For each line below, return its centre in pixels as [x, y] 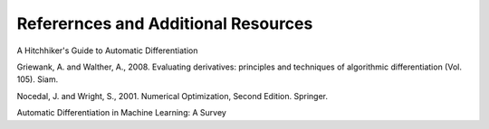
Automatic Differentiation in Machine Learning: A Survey [121, 113]
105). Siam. [38, 79]
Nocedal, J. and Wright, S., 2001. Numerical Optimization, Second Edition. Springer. [172, 96]
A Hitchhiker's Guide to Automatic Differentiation [107, 51]
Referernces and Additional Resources [165, 23]
